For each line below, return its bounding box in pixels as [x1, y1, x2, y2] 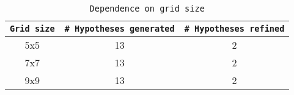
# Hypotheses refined [184, 24, 285, 33]
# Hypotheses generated [64, 24, 175, 33]
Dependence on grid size [89, 4, 205, 13]
